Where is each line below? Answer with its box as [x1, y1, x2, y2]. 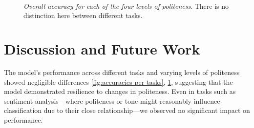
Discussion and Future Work [4, 39, 200, 59]
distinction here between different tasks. [23, 10, 143, 20]
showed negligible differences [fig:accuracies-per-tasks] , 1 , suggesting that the [4, 76, 233, 87]
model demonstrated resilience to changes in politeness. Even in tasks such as [4, 86, 236, 96]
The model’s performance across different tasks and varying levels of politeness [4, 67, 240, 77]
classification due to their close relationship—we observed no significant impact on [4, 105, 250, 115]
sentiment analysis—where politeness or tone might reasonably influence [4, 95, 220, 106]
